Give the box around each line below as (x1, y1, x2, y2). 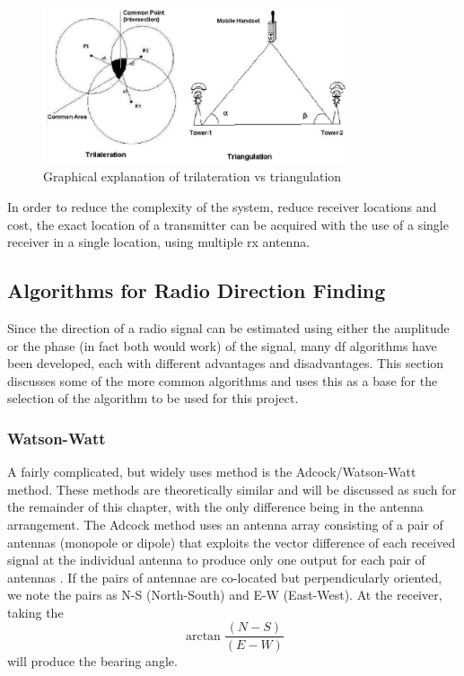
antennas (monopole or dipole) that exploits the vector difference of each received (7, 532, 456, 551)
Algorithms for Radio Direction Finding (7, 277, 386, 304)
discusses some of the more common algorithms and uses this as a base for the (7, 371, 438, 390)
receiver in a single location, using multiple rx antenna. (7, 233, 311, 251)
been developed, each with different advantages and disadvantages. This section (7, 354, 444, 373)
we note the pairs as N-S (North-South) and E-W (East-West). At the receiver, (7, 585, 442, 604)
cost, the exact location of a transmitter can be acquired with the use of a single (7, 215, 449, 233)
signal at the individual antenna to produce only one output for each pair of (7, 550, 425, 569)
